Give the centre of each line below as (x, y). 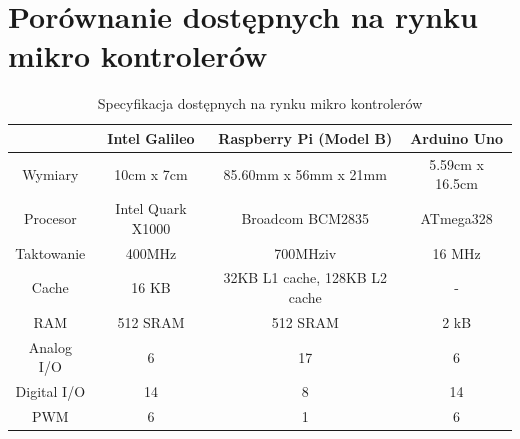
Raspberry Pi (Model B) (305, 137)
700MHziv (305, 252)
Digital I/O (50, 391)
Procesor (50, 217)
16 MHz (456, 252)
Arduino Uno (457, 137)
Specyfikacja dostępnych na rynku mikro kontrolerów (260, 103)
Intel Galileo (151, 137)
